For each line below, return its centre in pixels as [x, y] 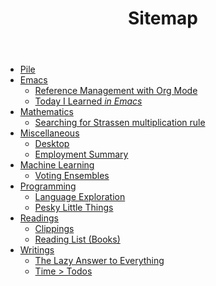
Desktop [52, 144]
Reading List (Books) [77, 239]
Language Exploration [80, 197]
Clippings [54, 229]
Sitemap [163, 18]
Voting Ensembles [72, 176]
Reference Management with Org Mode [116, 91]
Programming [48, 186]
